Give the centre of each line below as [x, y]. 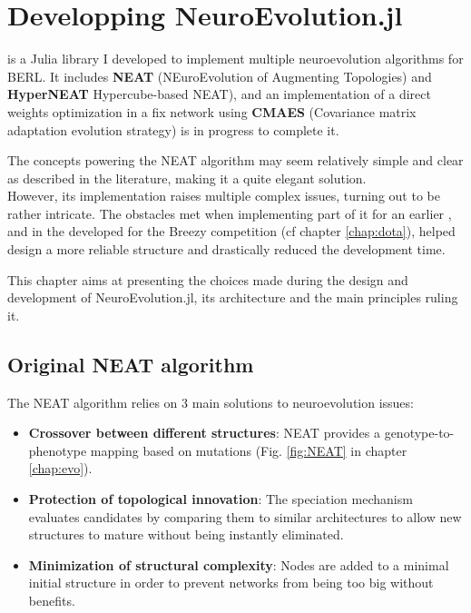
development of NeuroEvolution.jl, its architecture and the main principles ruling [233, 297]
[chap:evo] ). [60, 468]
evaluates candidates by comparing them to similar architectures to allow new [245, 516]
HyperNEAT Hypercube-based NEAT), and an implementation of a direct [219, 94]
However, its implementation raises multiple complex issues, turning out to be [224, 196]
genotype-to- [419, 433]
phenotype [58, 450]
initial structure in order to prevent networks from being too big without [231, 583]
